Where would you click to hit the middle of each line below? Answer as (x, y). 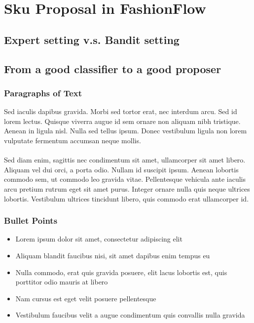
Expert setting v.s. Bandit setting (92, 39)
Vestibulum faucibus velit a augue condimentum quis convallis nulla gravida (130, 315)
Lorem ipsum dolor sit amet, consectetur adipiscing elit (99, 239)
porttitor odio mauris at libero (62, 282)
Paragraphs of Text (43, 93)
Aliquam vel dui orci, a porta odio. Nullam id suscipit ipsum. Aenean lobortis (121, 169)
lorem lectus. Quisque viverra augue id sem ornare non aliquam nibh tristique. (122, 121)
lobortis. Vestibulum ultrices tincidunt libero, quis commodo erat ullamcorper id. (127, 198)
